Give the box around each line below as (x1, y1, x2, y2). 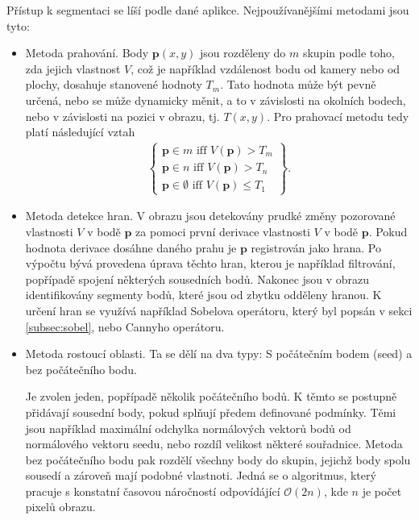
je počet (362, 482, 402, 499)
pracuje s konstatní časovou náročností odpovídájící (25, 482, 280, 499)
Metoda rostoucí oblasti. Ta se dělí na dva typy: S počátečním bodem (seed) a (25, 345, 413, 362)
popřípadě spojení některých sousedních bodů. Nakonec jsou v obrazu (25, 270, 370, 287)
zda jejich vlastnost (25, 60, 121, 77)
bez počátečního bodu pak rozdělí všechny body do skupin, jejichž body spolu (25, 451, 411, 468)
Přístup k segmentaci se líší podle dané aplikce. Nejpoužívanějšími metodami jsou (6, 2, 409, 18)
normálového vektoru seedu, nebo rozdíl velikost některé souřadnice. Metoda (25, 435, 403, 452)
